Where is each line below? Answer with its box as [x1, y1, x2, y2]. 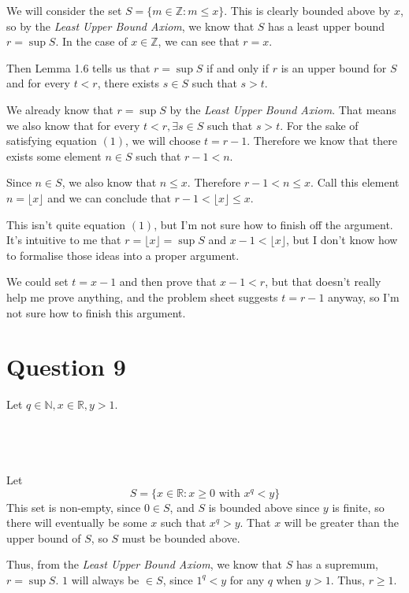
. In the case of [55, 33, 128, 50]
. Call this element [310, 174, 400, 191]
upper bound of [6, 529, 81, 546]
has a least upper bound [268, 17, 385, 34]
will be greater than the [284, 514, 399, 531]
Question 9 [6, 350, 126, 383]
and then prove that [119, 273, 217, 290]
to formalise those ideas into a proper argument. [6, 246, 240, 263]
